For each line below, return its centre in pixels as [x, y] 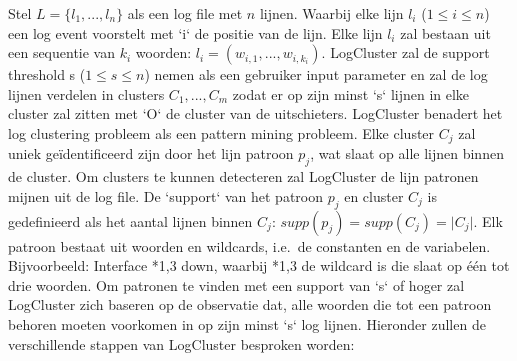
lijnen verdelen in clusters [86, 93]
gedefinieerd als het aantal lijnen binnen [130, 220]
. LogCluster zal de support [405, 52]
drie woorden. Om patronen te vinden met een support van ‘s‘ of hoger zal [236, 284]
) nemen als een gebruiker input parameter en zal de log [316, 74]
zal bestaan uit [445, 32]
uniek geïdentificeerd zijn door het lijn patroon [151, 153]
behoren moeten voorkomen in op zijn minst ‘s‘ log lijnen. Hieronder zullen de [247, 323]
